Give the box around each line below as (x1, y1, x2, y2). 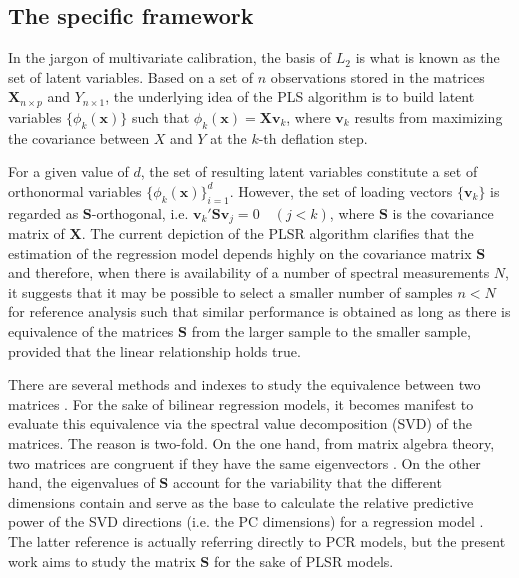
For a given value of (8, 161, 129, 182)
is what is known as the (355, 47, 500, 68)
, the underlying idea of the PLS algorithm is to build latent (105, 86, 475, 107)
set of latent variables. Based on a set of (8, 66, 254, 87)
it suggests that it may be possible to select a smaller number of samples (8, 281, 453, 302)
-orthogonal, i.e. (91, 202, 189, 223)
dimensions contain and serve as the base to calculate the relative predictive (8, 491, 474, 512)
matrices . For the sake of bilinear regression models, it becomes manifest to (8, 393, 474, 414)
